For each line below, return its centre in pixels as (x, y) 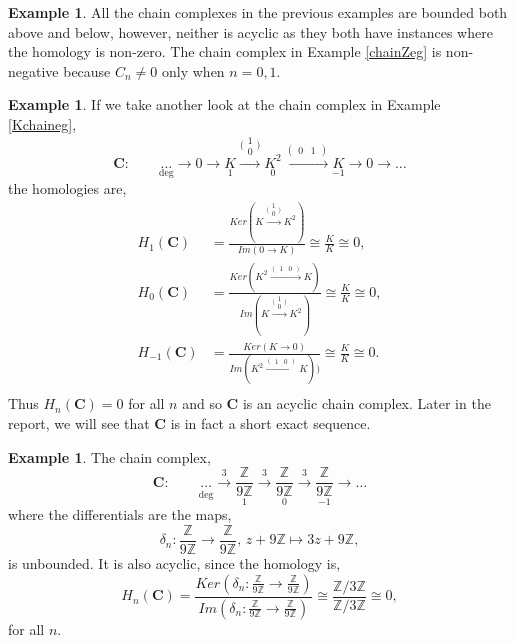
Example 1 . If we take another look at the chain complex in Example (224, 104)
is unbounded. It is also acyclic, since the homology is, (174, 563)
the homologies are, (67, 188)
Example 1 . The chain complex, (109, 456)
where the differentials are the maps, (120, 514)
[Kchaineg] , (42, 123)
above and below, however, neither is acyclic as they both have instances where (250, 31)
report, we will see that (79, 422)
